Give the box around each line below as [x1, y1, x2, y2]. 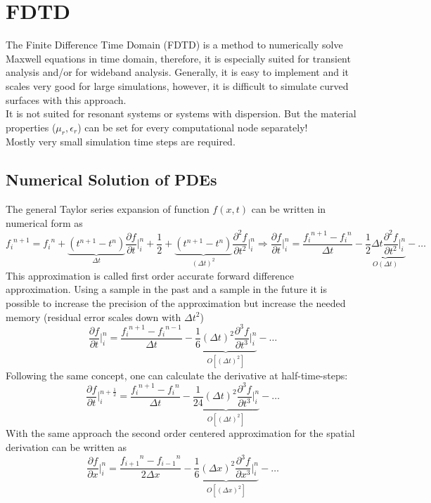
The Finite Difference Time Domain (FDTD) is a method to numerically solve [6, 37, 343, 52]
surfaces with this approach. [6, 92, 127, 107]
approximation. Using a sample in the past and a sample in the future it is [6, 282, 328, 296]
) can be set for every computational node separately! [77, 119, 308, 134]
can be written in [251, 202, 326, 216]
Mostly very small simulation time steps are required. [6, 134, 236, 149]
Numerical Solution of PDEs [6, 169, 217, 190]
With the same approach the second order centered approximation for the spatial [6, 426, 355, 440]
